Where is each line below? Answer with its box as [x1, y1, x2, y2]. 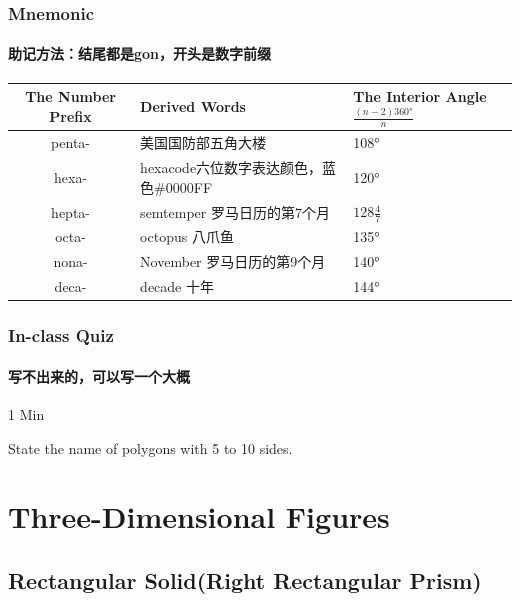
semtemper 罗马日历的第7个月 [140, 201, 330, 222]
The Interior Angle [353, 86, 487, 107]
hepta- [51, 201, 90, 222]
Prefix [49, 106, 92, 126]
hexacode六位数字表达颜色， [140, 156, 323, 177]
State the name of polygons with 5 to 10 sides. [8, 437, 293, 458]
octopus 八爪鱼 [140, 226, 234, 247]
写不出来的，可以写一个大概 [8, 365, 190, 386]
